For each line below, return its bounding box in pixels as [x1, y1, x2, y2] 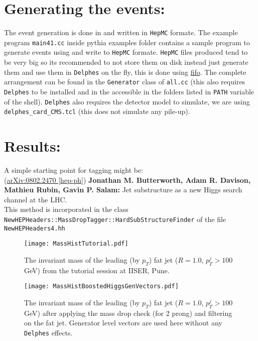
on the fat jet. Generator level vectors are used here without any [24, 317, 222, 328]
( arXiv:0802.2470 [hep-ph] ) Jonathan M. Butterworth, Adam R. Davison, [4, 174, 251, 185]
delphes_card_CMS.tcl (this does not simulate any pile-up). [4, 106, 190, 117]
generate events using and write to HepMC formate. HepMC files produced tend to [4, 47, 248, 57]
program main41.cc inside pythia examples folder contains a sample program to [4, 37, 250, 47]
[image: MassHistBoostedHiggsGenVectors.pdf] [24, 283, 179, 290]
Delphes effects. [24, 327, 73, 338]
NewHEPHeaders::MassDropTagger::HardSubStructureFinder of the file [4, 214, 226, 224]
